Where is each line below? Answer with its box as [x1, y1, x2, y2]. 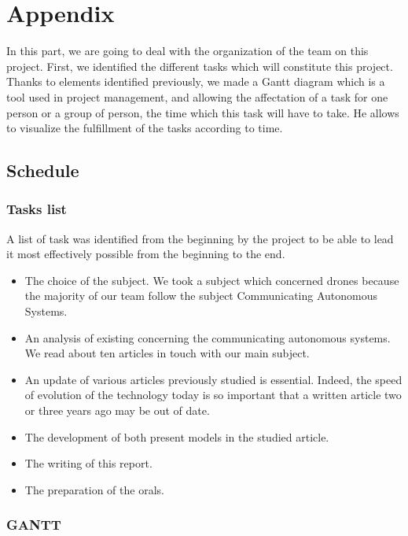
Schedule [6, 158, 79, 183]
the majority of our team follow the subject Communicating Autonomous [24, 287, 378, 304]
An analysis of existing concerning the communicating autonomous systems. [24, 329, 391, 346]
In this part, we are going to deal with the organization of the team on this [6, 43, 369, 59]
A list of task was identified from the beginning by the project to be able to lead [6, 230, 394, 246]
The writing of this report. [24, 455, 153, 471]
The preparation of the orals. [24, 481, 164, 497]
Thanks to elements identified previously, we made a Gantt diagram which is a [6, 73, 385, 90]
